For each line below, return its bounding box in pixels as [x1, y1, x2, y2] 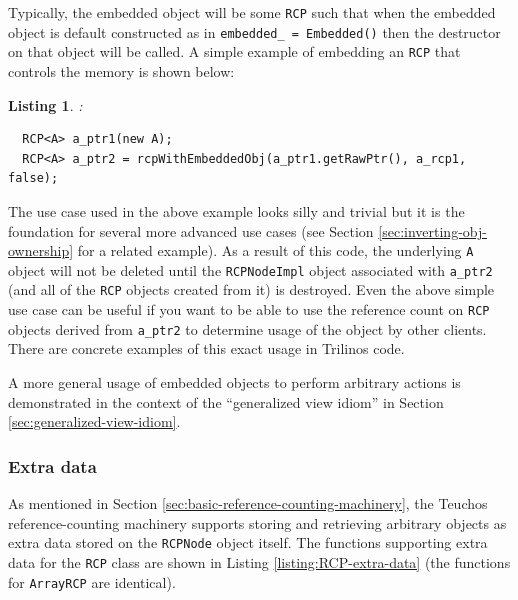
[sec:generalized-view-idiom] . [8, 411, 181, 432]
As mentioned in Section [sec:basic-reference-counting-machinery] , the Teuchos [8, 493, 488, 513]
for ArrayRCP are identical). [8, 571, 176, 592]
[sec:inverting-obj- [378, 220, 487, 241]
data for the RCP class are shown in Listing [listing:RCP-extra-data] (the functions [8, 551, 511, 572]
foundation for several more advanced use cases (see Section [8, 220, 374, 241]
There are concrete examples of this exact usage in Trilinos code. [8, 338, 405, 359]
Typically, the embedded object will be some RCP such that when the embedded [8, 2, 496, 22]
